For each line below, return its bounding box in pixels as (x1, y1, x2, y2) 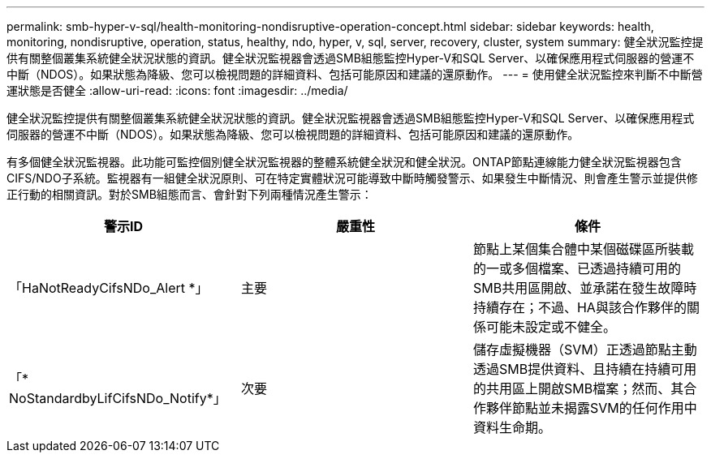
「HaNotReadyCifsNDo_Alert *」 (9, 280, 209, 296)
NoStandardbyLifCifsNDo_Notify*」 (9, 390, 226, 406)
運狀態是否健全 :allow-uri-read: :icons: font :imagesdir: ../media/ (6, 84, 348, 97)
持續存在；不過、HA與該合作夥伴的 (472, 299, 687, 315)
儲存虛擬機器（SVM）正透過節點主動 (472, 341, 697, 358)
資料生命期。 (472, 419, 551, 435)
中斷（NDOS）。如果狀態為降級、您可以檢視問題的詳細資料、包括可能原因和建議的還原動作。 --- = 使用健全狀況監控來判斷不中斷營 (6, 67, 703, 81)
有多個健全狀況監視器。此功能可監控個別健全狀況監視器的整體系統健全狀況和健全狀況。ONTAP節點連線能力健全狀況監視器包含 (6, 155, 682, 169)
